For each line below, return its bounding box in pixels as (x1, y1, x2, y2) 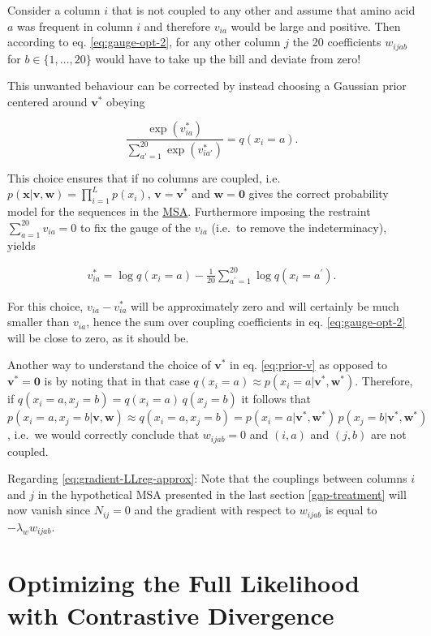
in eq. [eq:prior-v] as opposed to (230, 356, 388, 373)
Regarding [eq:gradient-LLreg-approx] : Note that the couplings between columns (7, 470, 407, 487)
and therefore (144, 17, 211, 34)
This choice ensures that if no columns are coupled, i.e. (7, 169, 281, 186)
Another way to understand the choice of (7, 356, 211, 373)
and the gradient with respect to (134, 501, 295, 518)
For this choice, (7, 297, 84, 314)
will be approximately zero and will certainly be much (131, 297, 399, 314)
